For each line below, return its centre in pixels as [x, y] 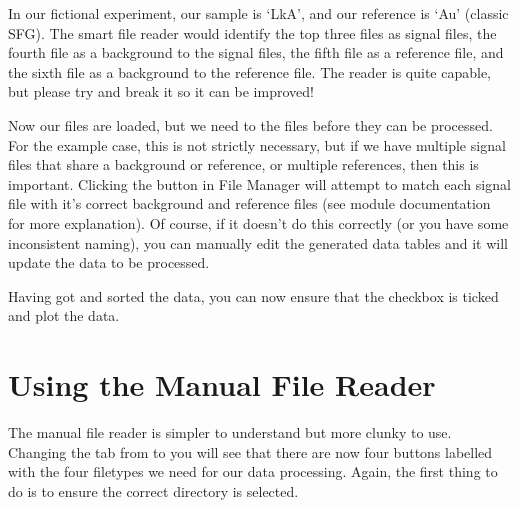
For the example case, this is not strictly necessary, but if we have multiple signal [257, 144]
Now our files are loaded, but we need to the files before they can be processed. [250, 124]
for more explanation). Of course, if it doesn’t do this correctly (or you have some [258, 222]
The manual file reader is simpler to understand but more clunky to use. [230, 432]
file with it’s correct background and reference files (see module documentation [249, 203]
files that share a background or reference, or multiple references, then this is [243, 164]
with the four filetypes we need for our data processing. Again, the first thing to [253, 471]
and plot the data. [64, 315]
